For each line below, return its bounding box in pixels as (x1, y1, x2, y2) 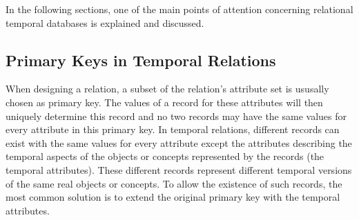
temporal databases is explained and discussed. (6, 15, 204, 30)
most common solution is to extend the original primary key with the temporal (6, 190, 340, 204)
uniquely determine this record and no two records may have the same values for (6, 108, 347, 123)
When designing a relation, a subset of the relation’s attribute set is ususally (6, 81, 329, 96)
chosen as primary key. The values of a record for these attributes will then (6, 94, 323, 109)
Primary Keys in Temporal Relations (6, 49, 276, 70)
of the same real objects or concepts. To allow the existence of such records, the (6, 176, 342, 190)
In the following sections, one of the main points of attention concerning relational (6, 2, 353, 16)
